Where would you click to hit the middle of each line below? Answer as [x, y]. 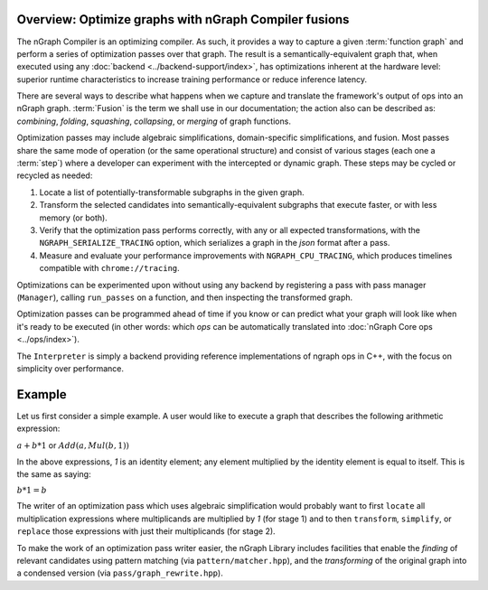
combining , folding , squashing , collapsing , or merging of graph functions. [154, 121]
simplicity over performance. [70, 368]
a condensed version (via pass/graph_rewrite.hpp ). [120, 573]
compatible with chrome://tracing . [109, 268]
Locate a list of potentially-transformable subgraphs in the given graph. [172, 192]
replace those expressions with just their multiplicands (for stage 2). [146, 531]
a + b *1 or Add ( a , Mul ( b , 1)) [73, 445]
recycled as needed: [55, 175]
